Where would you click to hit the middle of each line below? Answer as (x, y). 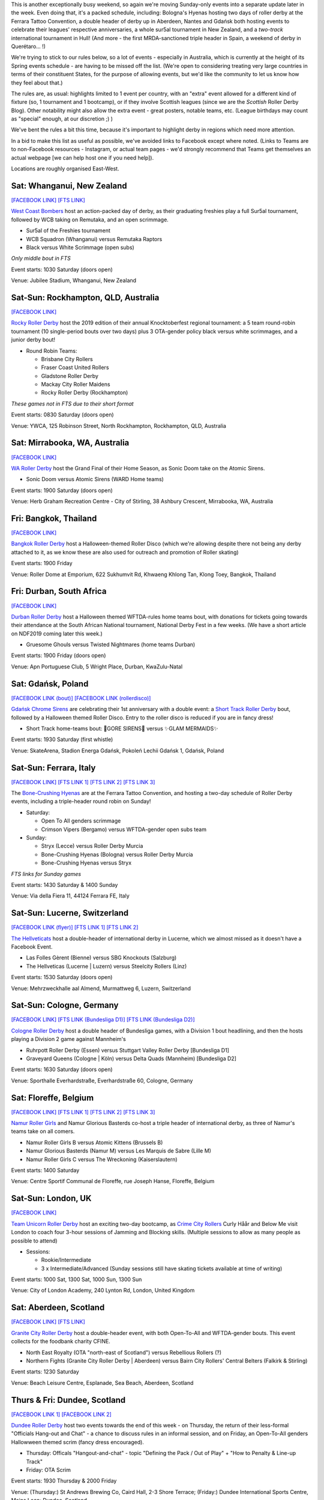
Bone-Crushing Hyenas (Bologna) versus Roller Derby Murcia (117, 854)
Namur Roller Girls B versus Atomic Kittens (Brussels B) (94, 1142)
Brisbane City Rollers (67, 359)
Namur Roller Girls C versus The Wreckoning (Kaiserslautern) (102, 1159)
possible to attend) (34, 1240)
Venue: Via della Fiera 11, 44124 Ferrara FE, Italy (70, 896)
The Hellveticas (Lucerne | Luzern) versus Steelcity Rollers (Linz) (106, 966)
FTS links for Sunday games (46, 874)
